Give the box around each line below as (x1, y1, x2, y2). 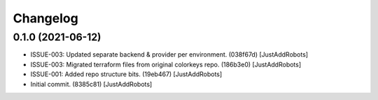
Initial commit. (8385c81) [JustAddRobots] (30, 80, 153, 88)
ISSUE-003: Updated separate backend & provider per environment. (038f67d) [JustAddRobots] (30, 50, 308, 59)
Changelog (13, 10, 78, 26)
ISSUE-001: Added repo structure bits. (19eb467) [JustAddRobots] (30, 70, 223, 78)
